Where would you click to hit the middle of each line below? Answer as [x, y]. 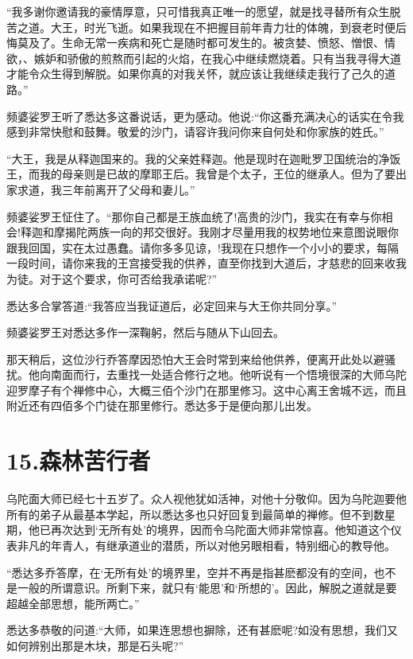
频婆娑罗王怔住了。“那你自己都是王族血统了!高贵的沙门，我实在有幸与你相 [200, 216]
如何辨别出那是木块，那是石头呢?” [95, 645]
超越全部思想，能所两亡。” [73, 603]
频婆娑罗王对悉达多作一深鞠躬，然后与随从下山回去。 [145, 332]
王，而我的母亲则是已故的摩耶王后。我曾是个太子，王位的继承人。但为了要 [201, 174]
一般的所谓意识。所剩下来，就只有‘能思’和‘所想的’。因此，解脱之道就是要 [207, 588]
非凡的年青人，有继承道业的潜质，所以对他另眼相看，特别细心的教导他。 [206, 545]
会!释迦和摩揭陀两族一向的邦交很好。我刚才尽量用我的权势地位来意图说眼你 [203, 232]
